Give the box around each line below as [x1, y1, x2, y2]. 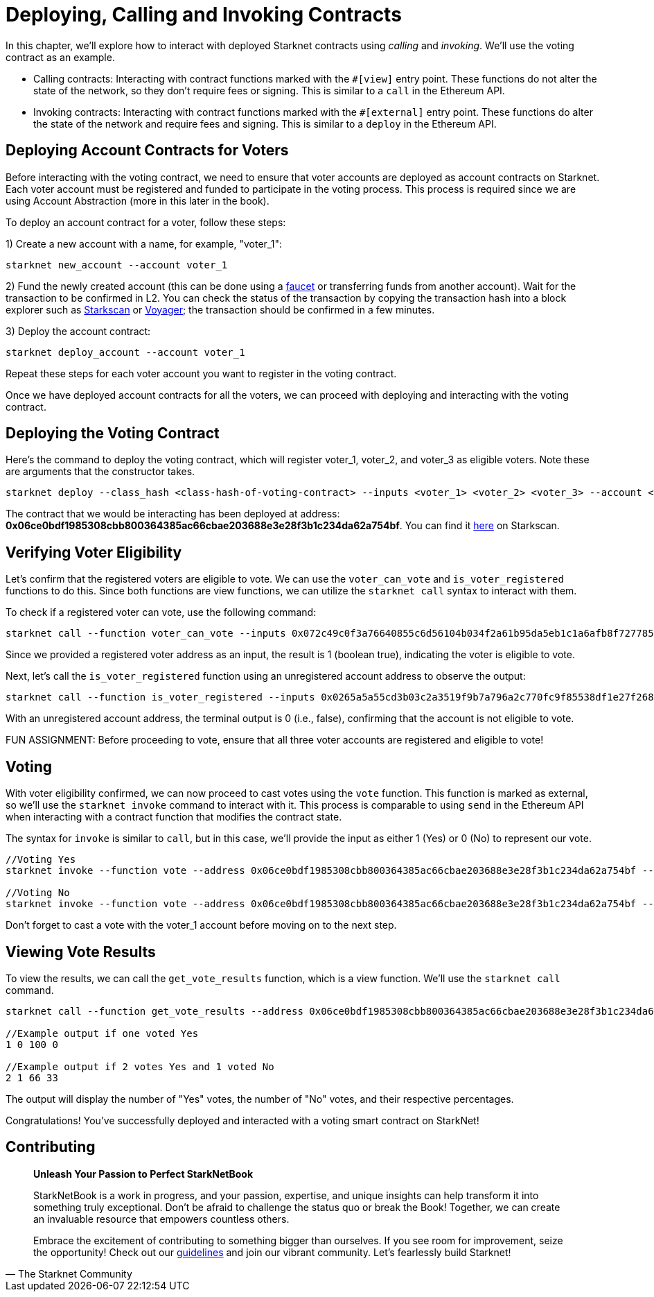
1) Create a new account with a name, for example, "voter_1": [6, 237, 282, 250]
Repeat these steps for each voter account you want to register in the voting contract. [6, 367, 397, 379]
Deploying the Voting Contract [6, 424, 220, 443]
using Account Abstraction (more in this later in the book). [6, 194, 269, 207]
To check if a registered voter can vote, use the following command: [6, 606, 317, 619]
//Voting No [6, 887, 70, 899]
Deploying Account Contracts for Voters [6, 141, 289, 160]
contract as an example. [6, 51, 115, 63]
